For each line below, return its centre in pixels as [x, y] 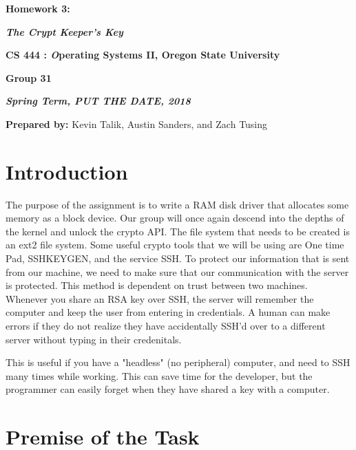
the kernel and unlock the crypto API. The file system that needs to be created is [178, 231]
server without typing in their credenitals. [94, 339]
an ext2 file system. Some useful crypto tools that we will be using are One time [175, 245]
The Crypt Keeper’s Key [64, 31]
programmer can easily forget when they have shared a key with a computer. [168, 389]
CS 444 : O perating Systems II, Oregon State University [143, 55]
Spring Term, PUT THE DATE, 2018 [98, 101]
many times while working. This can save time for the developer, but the [159, 375]
